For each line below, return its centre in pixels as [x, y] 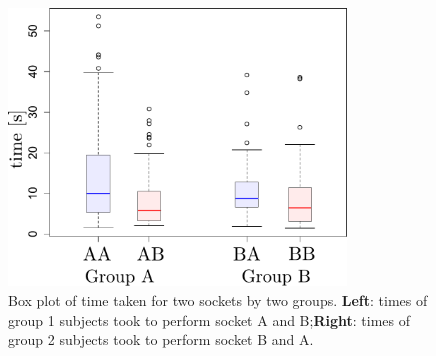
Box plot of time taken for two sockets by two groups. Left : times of [218, 300]
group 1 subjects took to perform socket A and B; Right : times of [209, 319]
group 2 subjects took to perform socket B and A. [161, 339]
